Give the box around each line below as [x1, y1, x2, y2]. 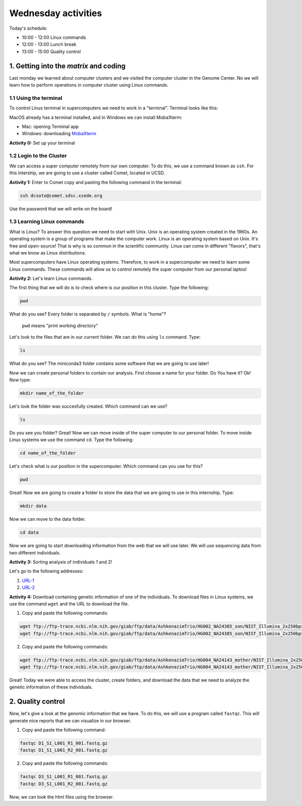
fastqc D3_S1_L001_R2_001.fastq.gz [20, 781, 108, 786]
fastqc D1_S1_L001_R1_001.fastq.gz [20, 740, 108, 746]
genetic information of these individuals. [9, 684, 93, 690]
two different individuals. [9, 549, 61, 555]
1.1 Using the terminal [9, 94, 62, 101]
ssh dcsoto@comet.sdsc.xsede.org [20, 193, 103, 199]
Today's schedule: [9, 25, 48, 31]
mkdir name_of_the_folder [20, 390, 84, 396]
